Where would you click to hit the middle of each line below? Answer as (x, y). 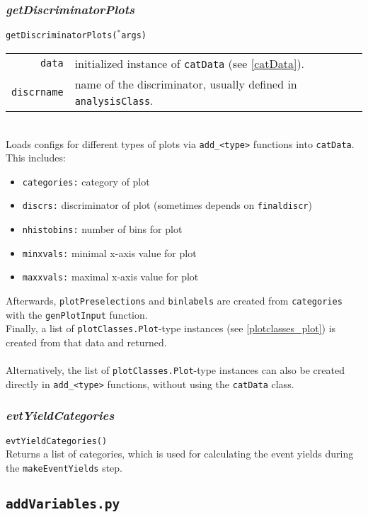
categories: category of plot (86, 181)
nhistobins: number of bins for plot (102, 229)
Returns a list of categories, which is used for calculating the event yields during (180, 454)
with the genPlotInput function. (77, 314)
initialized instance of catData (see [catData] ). (190, 63)
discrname (38, 92)
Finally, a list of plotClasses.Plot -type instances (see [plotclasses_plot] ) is (171, 328)
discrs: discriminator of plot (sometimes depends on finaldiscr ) (167, 205)
